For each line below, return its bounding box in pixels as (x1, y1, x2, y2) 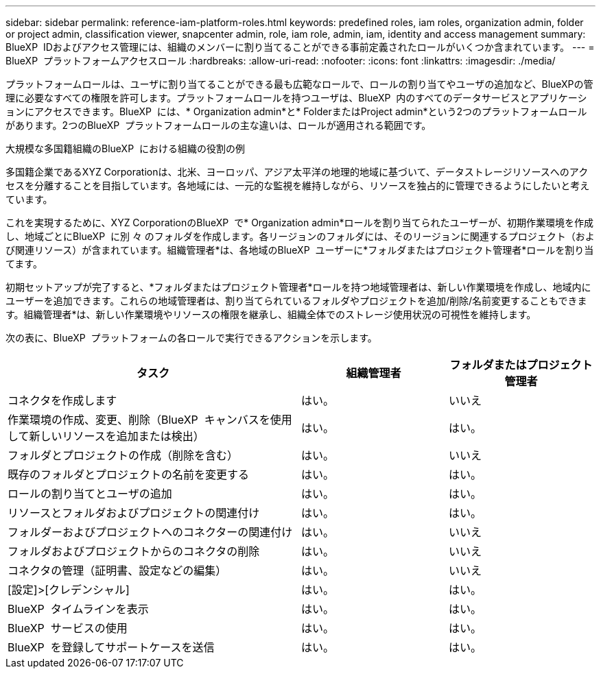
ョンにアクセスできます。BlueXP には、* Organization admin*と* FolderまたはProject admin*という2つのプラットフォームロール (5, 106, 587, 117)
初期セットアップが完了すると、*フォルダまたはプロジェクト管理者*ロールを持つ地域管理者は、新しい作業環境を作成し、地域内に (5, 281, 591, 293)
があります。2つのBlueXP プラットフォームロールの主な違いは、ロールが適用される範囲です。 (5, 119, 432, 131)
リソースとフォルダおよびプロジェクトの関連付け (8, 506, 260, 520)
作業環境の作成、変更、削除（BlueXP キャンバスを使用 (8, 413, 292, 426)
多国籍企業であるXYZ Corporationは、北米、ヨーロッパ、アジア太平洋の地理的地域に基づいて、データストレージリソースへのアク (5, 166, 589, 178)
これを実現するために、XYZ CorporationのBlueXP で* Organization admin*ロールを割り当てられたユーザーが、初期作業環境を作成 (5, 217, 593, 228)
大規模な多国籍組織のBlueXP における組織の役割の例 (5, 143, 245, 154)
